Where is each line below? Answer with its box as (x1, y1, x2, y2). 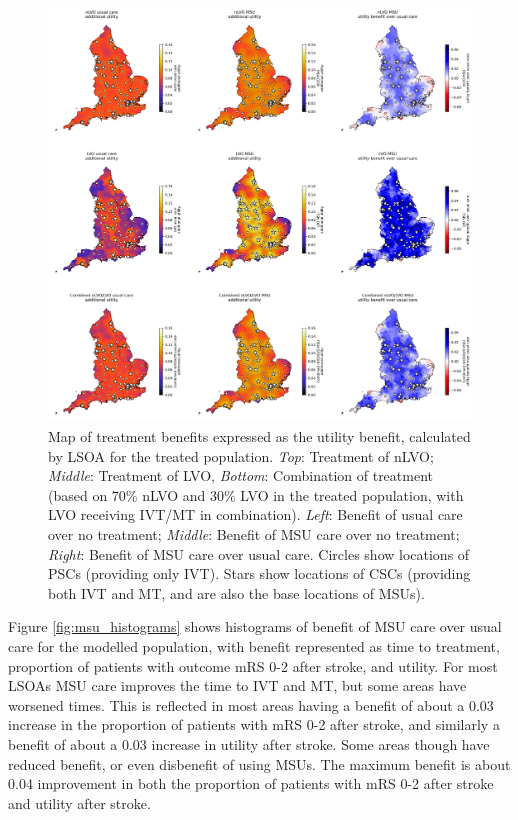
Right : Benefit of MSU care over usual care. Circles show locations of (48, 543, 470, 564)
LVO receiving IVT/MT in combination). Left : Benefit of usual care (48, 504, 463, 525)
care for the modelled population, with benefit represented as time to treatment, (8, 636, 500, 656)
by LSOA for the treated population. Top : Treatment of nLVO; (48, 445, 434, 466)
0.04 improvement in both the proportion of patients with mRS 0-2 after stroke (8, 773, 494, 794)
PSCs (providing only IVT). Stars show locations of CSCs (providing (48, 563, 471, 584)
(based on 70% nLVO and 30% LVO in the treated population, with (48, 484, 464, 505)
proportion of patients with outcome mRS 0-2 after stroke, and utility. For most (8, 655, 498, 676)
